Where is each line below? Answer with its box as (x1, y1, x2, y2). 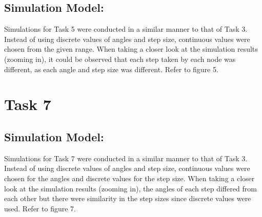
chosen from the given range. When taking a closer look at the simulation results (4, 44, 258, 54)
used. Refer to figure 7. (4, 203, 76, 213)
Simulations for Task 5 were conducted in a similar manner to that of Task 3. (4, 24, 248, 34)
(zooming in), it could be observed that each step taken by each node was (4, 53, 236, 64)
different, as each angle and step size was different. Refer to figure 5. (4, 63, 218, 74)
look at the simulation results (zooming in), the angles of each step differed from (4, 183, 257, 193)
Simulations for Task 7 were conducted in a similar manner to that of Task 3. (4, 153, 248, 163)
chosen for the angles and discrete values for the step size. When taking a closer (4, 172, 255, 183)
